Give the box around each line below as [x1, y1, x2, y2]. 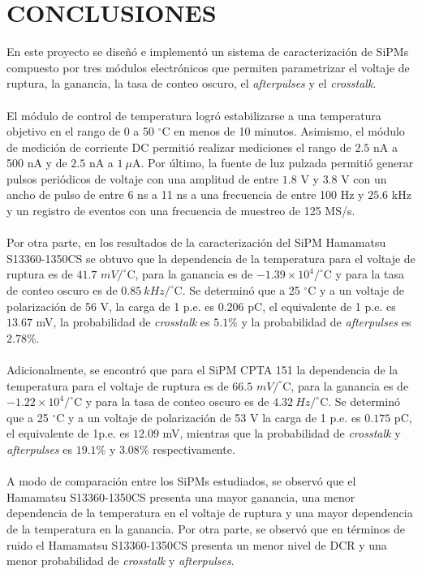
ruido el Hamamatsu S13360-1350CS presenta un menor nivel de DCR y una [6, 536, 387, 553]
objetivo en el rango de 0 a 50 [6, 123, 155, 140]
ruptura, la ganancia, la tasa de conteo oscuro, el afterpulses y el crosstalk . [6, 75, 377, 92]
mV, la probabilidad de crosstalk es [36, 313, 210, 330]
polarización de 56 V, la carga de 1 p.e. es [6, 297, 215, 314]
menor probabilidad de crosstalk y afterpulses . [6, 552, 235, 569]
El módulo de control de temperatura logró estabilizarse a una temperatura [6, 106, 381, 123]
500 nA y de [6, 154, 67, 171]
